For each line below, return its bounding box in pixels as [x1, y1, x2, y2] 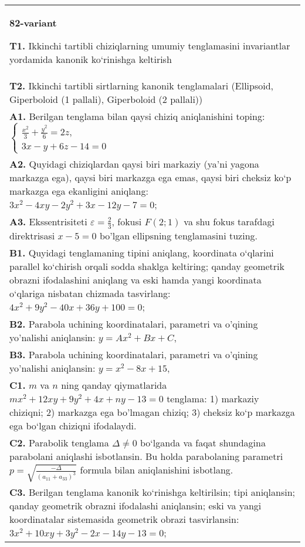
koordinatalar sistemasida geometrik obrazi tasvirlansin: [9, 512, 239, 526]
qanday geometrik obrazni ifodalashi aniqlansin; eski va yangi [9, 499, 262, 513]
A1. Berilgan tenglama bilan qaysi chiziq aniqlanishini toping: [9, 109, 265, 123]
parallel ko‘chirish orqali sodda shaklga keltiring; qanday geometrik [9, 259, 284, 273]
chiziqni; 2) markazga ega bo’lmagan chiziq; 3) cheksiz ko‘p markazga [9, 405, 295, 419]
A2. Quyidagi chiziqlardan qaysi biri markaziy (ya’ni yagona [9, 157, 259, 171]
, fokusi [111, 215, 142, 229]
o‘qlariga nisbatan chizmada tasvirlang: [9, 286, 171, 300]
